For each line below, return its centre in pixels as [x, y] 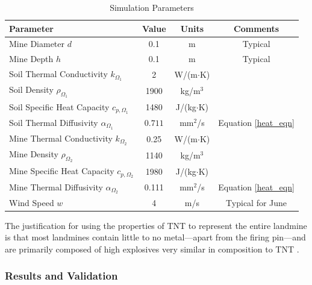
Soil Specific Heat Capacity [59, 106]
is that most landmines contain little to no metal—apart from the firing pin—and [155, 237]
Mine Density [34, 154]
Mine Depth [31, 59]
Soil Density [31, 89]
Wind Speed [32, 202]
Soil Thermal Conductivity [58, 74]
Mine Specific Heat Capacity [62, 171]
